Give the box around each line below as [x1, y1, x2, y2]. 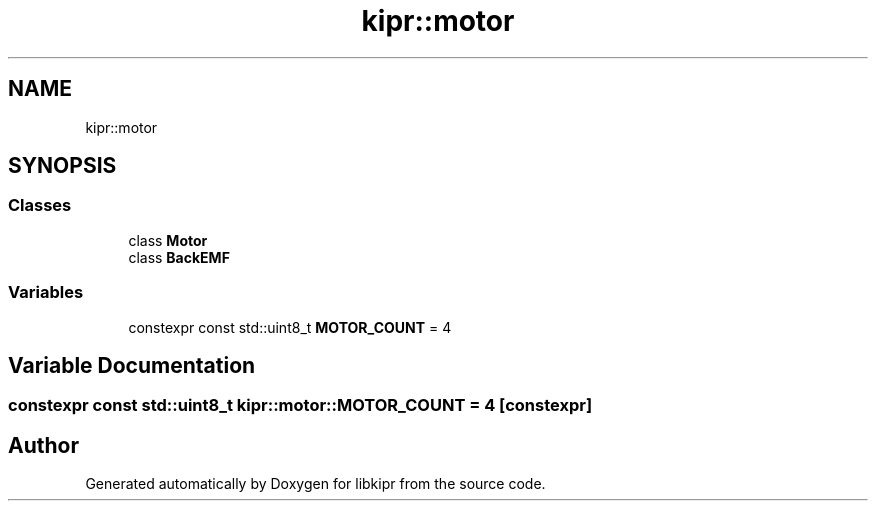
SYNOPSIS [8, 153, 117, 179]
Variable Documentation [8, 352, 256, 378]
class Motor [128, 231, 208, 249]
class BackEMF [128, 248, 230, 266]
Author [8, 432, 79, 458]
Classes [8, 195, 72, 216]
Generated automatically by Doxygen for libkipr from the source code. [85, 475, 546, 493]
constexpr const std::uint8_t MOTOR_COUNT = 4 [128, 318, 452, 336]
